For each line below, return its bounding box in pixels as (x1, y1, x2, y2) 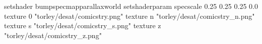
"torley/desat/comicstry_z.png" (4, 30, 102, 40)
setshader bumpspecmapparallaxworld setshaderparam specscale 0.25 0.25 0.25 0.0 (4, 1, 258, 11)
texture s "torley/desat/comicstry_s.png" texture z (4, 20, 161, 31)
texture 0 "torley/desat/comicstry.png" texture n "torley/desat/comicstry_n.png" (4, 10, 255, 21)
